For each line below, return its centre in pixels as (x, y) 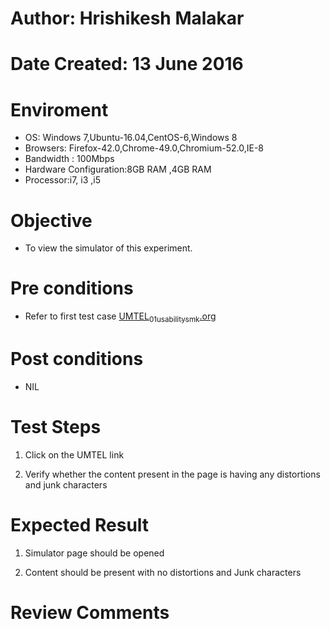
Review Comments (90, 612)
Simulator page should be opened (94, 553)
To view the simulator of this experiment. (108, 248)
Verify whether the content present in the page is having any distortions (172, 474)
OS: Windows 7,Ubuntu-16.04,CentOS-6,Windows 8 (131, 138)
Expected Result (80, 525)
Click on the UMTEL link (74, 454)
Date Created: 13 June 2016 (127, 64)
